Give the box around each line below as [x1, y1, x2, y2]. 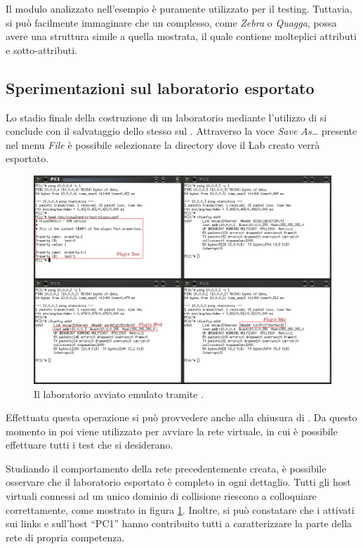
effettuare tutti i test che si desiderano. [6, 437, 173, 452]
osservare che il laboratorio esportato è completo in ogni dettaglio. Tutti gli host [6, 475, 351, 489]
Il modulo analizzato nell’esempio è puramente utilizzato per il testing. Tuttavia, [6, 1, 352, 15]
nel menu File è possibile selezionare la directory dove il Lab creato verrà [6, 137, 320, 152]
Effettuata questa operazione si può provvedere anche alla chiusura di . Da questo [6, 410, 357, 425]
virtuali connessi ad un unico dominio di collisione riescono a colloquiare [6, 489, 317, 503]
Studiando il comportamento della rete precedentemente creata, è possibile [6, 461, 326, 475]
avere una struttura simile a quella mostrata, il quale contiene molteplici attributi [6, 29, 357, 44]
